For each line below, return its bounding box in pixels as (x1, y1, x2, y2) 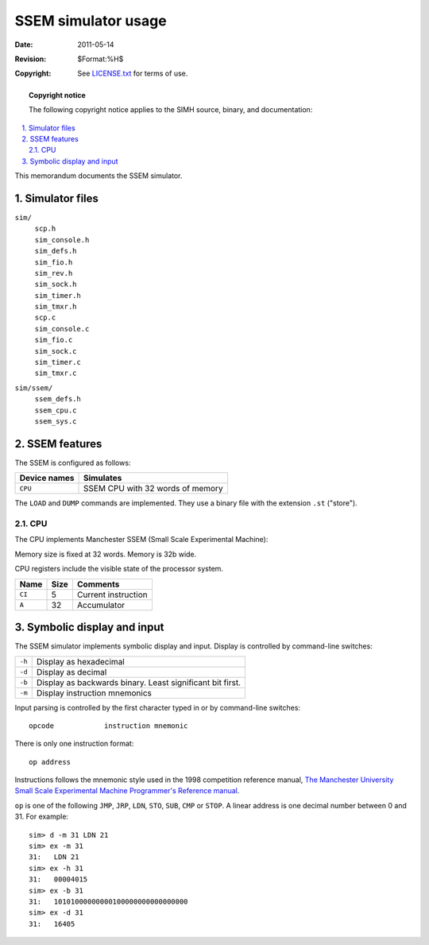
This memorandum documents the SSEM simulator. (14, 171, 183, 180)
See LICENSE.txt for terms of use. (77, 68, 188, 79)
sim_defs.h (34, 246, 77, 256)
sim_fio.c (34, 335, 73, 345)
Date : (14, 40, 33, 49)
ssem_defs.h (34, 394, 81, 404)
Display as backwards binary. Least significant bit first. (36, 676, 242, 687)
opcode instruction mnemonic (29, 721, 188, 730)
